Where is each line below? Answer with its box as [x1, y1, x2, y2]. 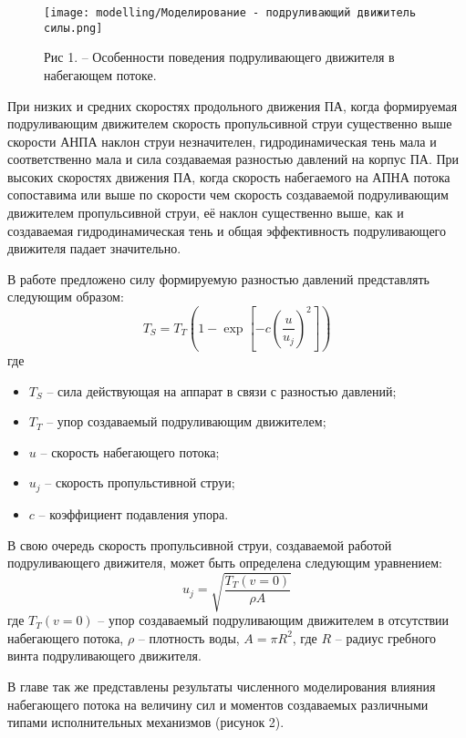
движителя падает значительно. [7, 239, 181, 258]
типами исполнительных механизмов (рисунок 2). [7, 712, 285, 732]
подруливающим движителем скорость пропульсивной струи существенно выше [7, 114, 452, 133]
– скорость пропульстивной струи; [45, 473, 235, 492]
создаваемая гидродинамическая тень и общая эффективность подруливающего [7, 220, 446, 240]
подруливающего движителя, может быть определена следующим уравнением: [7, 553, 442, 572]
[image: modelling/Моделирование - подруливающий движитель [44, 6, 417, 19]
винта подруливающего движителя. [7, 646, 202, 665]
